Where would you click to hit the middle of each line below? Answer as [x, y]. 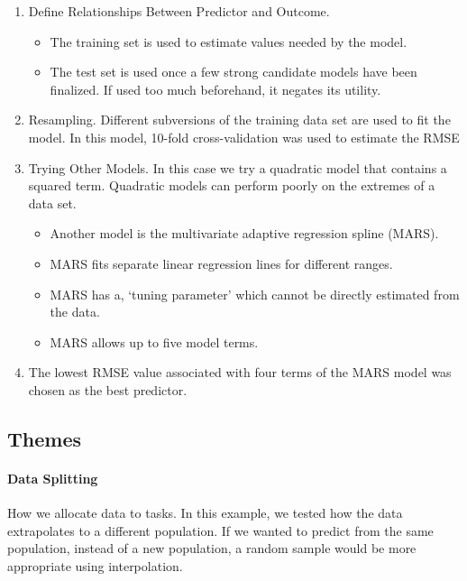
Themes [45, 438]
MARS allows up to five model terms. [154, 341]
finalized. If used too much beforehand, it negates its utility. [215, 89]
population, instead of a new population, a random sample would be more [212, 548]
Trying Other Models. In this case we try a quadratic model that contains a [238, 167]
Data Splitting [53, 478]
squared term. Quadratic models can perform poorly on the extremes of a [232, 185]
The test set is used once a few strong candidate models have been [233, 72]
